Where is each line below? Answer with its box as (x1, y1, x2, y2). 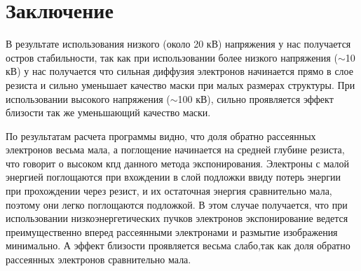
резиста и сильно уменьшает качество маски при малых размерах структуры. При (6, 77, 355, 92)
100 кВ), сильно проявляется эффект (177, 91, 334, 106)
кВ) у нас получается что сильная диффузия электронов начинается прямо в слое (6, 64, 353, 78)
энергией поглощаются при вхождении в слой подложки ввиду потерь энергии (6, 169, 341, 184)
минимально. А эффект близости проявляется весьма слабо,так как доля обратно (6, 238, 350, 253)
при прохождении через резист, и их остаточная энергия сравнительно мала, (6, 183, 332, 198)
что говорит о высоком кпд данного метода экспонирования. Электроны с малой (6, 155, 350, 170)
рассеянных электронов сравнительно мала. (6, 252, 191, 267)
